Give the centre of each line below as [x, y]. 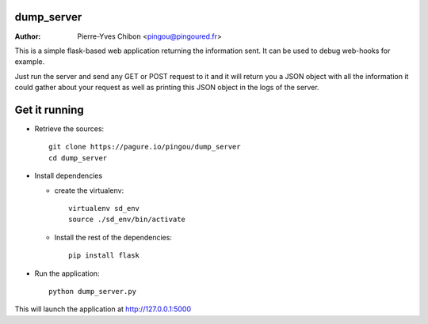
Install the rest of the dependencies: [113, 237]
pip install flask [104, 256]
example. [30, 62]
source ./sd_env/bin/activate [127, 220]
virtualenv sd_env [104, 208]
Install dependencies [69, 176]
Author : [28, 36]
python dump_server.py [93, 291]
